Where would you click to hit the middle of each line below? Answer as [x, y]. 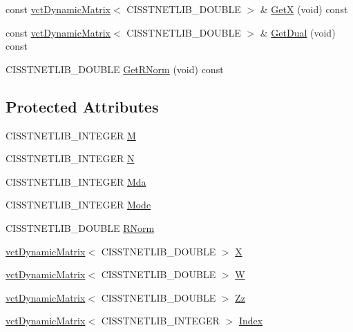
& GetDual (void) [298, 32]
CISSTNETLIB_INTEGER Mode [78, 205]
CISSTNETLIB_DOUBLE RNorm [80, 227]
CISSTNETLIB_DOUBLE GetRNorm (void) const [115, 69]
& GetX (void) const [304, 9]
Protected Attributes [82, 106]
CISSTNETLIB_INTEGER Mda [76, 181]
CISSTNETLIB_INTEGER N [70, 158]
